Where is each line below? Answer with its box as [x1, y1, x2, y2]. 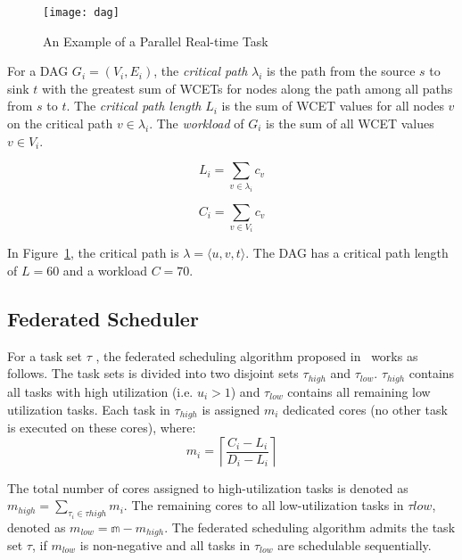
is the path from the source [267, 62, 416, 80]
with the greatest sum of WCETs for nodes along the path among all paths [41, 78, 453, 97]
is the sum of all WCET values [266, 114, 434, 133]
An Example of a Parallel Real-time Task [43, 31, 268, 50]
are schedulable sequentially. [277, 536, 432, 555]
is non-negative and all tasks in [79, 536, 251, 555]
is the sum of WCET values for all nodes [221, 96, 444, 115]
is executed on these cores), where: [7, 417, 196, 436]
